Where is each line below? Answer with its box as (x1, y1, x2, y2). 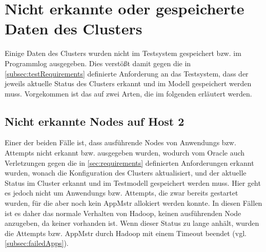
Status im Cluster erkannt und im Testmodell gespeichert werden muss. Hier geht (5, 177, 261, 188)
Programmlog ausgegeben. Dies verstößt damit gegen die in (5, 57, 191, 68)
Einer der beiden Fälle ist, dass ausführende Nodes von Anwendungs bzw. (5, 137, 236, 148)
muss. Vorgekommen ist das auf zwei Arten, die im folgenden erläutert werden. (5, 88, 252, 99)
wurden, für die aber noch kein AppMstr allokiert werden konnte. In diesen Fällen (5, 198, 262, 208)
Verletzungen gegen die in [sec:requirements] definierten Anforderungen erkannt (5, 157, 254, 168)
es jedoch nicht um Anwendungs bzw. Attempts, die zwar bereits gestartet (5, 187, 238, 198)
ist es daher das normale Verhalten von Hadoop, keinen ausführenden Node (5, 207, 241, 218)
